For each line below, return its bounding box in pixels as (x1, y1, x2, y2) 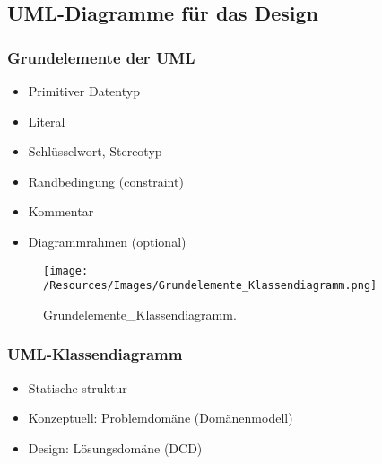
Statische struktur (28, 378, 127, 397)
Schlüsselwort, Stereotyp (28, 142, 162, 161)
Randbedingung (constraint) (28, 171, 184, 190)
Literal (28, 111, 65, 130)
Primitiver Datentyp (28, 82, 140, 100)
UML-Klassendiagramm (7, 343, 183, 365)
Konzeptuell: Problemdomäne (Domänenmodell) (28, 408, 293, 427)
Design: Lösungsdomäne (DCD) (28, 438, 203, 457)
